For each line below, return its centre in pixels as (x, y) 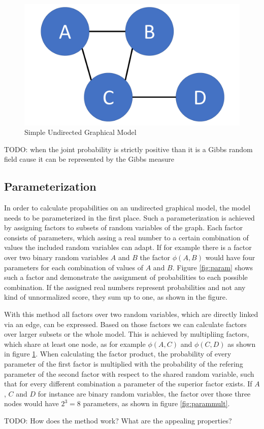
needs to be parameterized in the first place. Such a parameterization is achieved (129, 217)
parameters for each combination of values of (74, 267)
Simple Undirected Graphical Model (80, 132)
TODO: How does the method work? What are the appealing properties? (118, 420)
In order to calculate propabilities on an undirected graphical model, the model (127, 208)
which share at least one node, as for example (75, 344)
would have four (230, 257)
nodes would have (31, 403)
